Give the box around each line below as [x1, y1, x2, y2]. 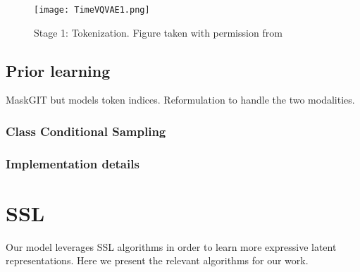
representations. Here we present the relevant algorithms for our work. [6, 253, 309, 268]
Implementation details [6, 154, 139, 172]
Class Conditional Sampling [6, 122, 166, 140]
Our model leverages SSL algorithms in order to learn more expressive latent [6, 239, 337, 254]
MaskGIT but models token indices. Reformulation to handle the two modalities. [6, 92, 355, 107]
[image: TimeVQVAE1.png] [34, 5, 150, 15]
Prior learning [6, 59, 111, 81]
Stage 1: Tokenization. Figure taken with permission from [34, 25, 283, 39]
